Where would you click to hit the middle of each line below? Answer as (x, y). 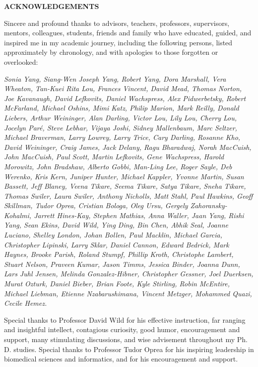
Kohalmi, (18, 215)
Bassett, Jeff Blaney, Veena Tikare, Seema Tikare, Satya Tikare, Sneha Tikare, (125, 186)
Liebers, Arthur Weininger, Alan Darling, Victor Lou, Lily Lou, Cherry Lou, (121, 117)
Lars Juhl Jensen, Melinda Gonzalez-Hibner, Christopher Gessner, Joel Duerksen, (129, 274)
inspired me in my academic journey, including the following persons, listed (118, 42)
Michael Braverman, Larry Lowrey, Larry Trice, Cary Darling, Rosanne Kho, (122, 137)
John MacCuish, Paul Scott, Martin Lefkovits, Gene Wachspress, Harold (114, 157)
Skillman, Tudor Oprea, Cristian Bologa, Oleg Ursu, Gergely (96, 205)
